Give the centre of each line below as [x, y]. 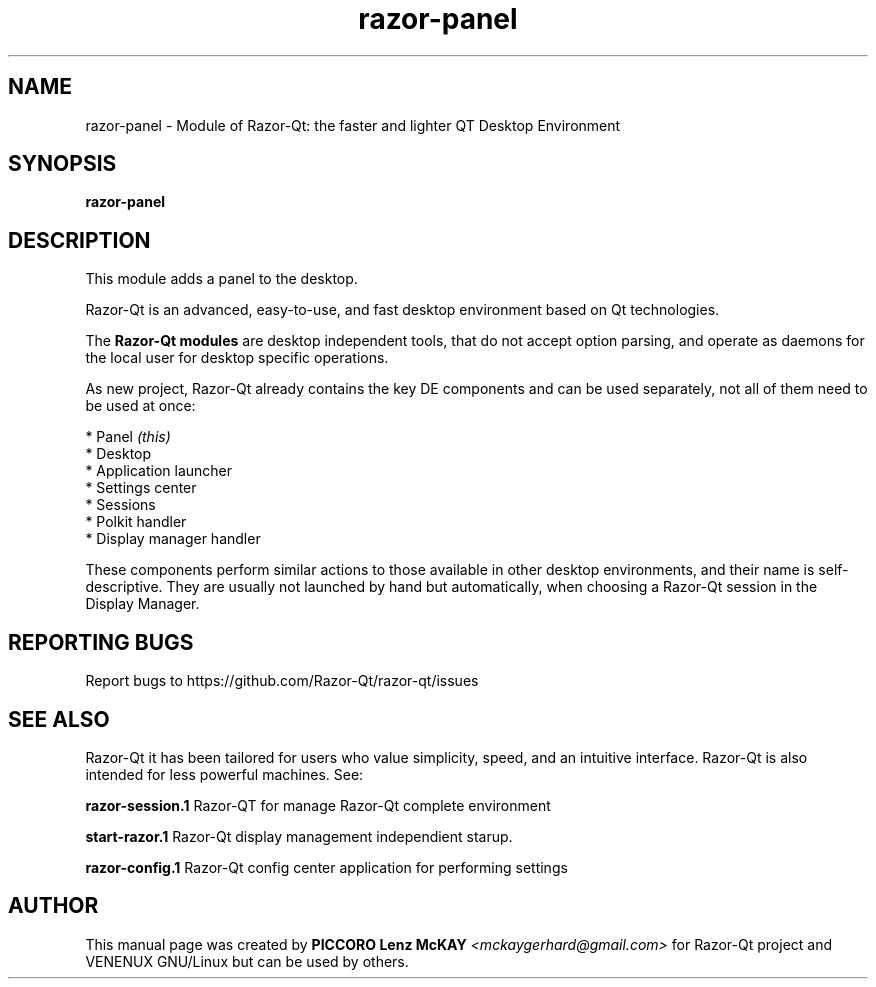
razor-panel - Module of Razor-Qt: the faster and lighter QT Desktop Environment [353, 125]
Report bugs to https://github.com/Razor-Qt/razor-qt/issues [282, 681]
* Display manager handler [173, 539]
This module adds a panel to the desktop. [221, 279]
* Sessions [120, 505]
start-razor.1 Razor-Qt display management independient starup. [299, 836]
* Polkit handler [136, 522]
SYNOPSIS [62, 164]
